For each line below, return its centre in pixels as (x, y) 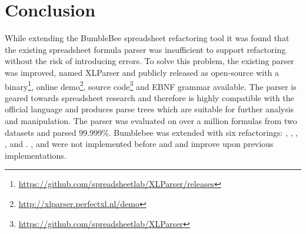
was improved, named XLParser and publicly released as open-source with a (142, 72)
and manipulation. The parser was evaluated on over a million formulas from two (151, 120)
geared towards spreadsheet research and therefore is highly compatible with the (149, 97)
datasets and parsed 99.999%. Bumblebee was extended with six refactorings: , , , (152, 132)
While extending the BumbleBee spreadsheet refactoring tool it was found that (147, 38)
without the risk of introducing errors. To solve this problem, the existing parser (149, 61)
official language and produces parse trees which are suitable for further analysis (149, 109)
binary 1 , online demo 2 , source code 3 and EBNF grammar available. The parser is (151, 85)
